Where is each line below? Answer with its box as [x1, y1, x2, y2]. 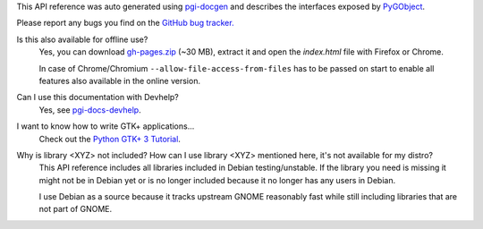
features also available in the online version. [38, 75, 201, 86]
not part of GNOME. [38, 204, 113, 215]
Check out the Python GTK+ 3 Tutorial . [38, 133, 181, 144]
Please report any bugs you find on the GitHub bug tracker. [16, 18, 234, 29]
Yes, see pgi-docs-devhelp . [38, 104, 142, 115]
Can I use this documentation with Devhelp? [16, 92, 179, 103]
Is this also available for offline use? [16, 34, 148, 45]
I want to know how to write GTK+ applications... [16, 121, 195, 131]
